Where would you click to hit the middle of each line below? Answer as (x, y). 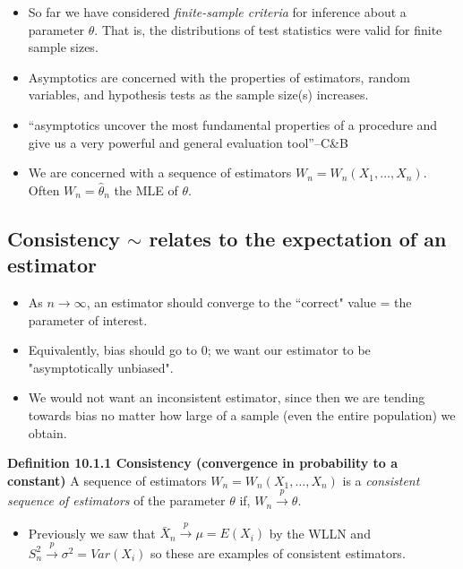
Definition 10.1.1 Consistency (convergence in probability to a (203, 463)
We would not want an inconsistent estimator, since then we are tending (227, 397)
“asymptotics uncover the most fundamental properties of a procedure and (233, 124)
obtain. (47, 432)
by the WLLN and (320, 533)
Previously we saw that (92, 533)
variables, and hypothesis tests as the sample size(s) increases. (198, 95)
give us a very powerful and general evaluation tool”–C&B (188, 142)
